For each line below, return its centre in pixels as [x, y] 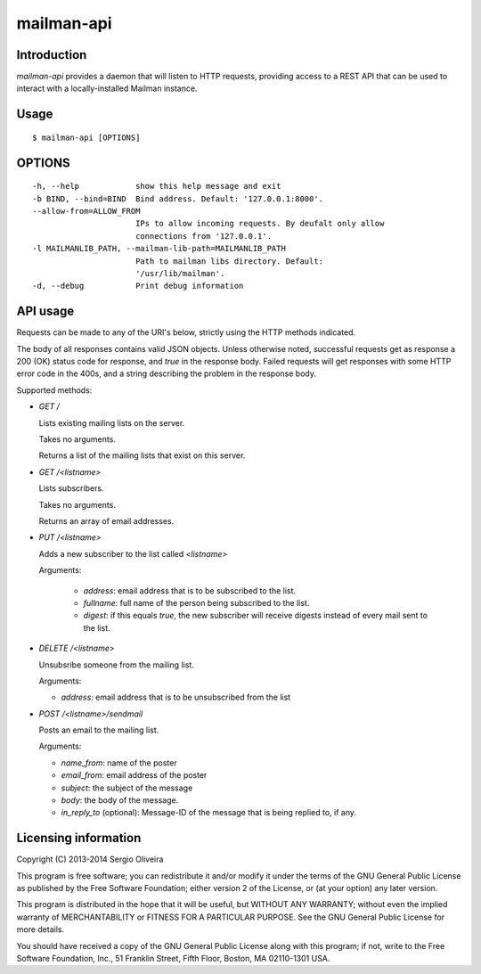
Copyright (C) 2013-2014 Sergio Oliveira [90, 859]
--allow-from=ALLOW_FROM [86, 211]
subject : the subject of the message [127, 788]
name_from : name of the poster [119, 763]
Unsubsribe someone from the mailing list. [117, 665]
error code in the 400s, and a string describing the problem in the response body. [166, 373]
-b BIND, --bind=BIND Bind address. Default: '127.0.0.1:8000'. [178, 199]
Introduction [52, 55]
